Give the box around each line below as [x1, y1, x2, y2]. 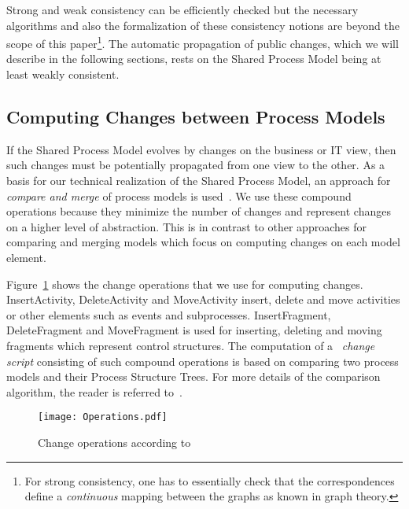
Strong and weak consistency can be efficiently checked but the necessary [6, 2, 359, 17]
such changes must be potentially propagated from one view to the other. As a [6, 157, 385, 173]
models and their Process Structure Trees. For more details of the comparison [6, 368, 381, 385]
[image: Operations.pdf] [38, 411, 168, 423]
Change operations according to [38, 433, 191, 450]
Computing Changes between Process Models [6, 105, 385, 129]
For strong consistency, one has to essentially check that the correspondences [24, 472, 395, 489]
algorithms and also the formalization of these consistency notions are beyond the [6, 17, 400, 33]
